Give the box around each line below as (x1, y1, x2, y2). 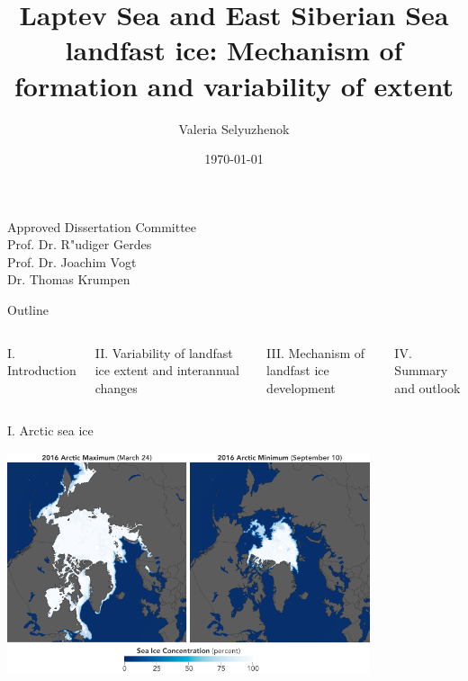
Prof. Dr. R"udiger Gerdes (7, 235, 152, 254)
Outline (7, 300, 49, 319)
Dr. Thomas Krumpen (7, 270, 130, 289)
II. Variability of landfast (94, 343, 233, 362)
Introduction (7, 361, 76, 380)
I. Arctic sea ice (7, 421, 94, 440)
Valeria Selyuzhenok (178, 119, 290, 138)
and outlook (394, 378, 461, 397)
